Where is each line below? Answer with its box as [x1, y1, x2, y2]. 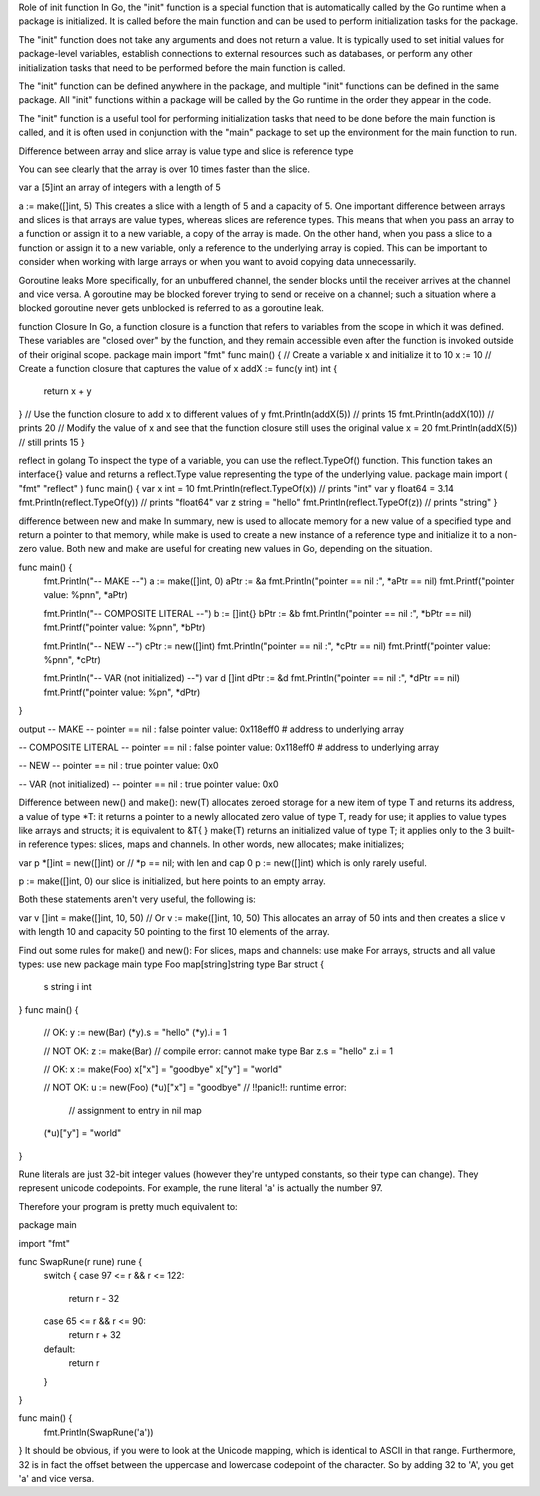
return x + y [43, 385, 92, 397]
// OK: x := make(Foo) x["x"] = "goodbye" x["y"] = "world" [43, 1063, 283, 1075]
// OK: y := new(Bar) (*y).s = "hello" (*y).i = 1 [43, 1026, 227, 1039]
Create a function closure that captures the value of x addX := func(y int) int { [18, 362, 338, 374]
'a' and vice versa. [18, 1472, 95, 1484]
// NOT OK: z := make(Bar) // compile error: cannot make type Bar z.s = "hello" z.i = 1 [43, 1045, 394, 1057]
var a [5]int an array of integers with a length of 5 [18, 181, 222, 194]
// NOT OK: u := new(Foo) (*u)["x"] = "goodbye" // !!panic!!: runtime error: [43, 1081, 347, 1094]
